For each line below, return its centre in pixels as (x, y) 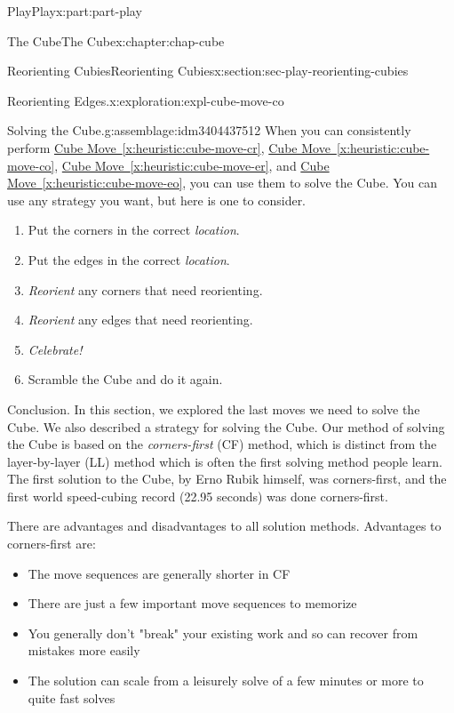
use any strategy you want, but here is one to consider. (157, 200)
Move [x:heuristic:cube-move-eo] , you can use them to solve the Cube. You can (223, 183)
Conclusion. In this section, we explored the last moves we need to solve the (214, 409)
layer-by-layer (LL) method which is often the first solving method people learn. (225, 461)
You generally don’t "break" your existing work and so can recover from (223, 633)
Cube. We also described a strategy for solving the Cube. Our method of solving (226, 426)
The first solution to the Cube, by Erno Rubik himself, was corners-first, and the (227, 479)
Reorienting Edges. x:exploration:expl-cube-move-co (146, 100)
